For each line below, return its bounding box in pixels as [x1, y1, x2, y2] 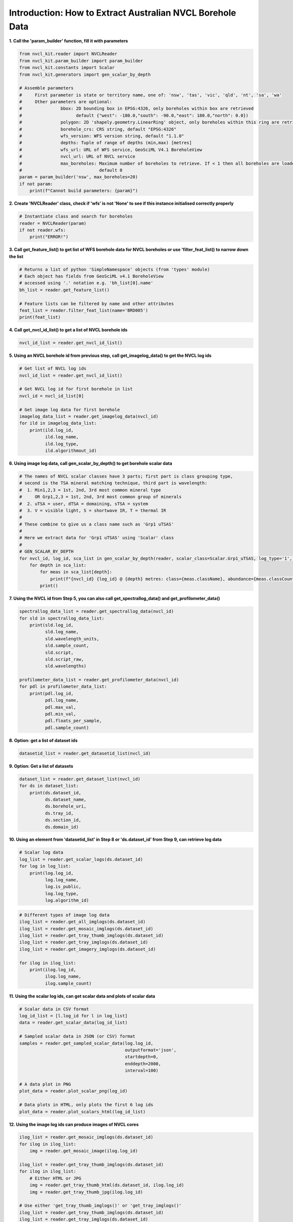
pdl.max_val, [44, 704, 77, 710]
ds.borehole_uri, [44, 804, 86, 809]
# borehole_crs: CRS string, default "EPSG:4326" [19, 126, 177, 132]
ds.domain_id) [44, 824, 79, 829]
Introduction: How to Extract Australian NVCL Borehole [9, 7, 236, 18]
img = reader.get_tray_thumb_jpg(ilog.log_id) [29, 1189, 144, 1195]
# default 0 [19, 167, 123, 173]
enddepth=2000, [125, 1061, 161, 1067]
